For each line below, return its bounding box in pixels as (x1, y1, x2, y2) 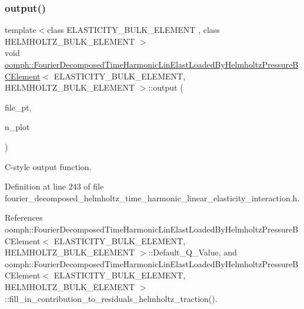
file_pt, (5, 101, 32, 113)
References (5, 211, 43, 224)
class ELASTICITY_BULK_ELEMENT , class (47, 24, 220, 36)
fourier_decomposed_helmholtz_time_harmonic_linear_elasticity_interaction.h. (5, 191, 300, 204)
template (5, 24, 36, 36)
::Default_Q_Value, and (148, 246, 237, 258)
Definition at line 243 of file (5, 180, 104, 192)
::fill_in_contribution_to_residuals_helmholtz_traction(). (5, 292, 218, 304)
